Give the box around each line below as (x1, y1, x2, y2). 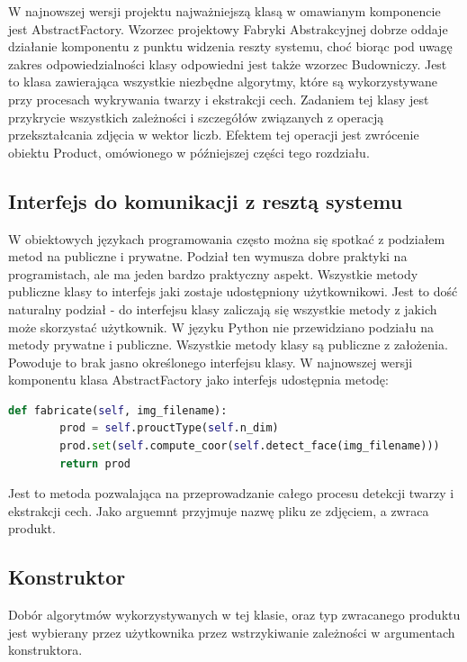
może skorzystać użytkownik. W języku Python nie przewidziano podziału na (8, 317, 434, 336)
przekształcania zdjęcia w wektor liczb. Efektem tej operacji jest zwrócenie (8, 125, 419, 144)
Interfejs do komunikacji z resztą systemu (8, 186, 403, 214)
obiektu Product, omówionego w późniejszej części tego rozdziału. (8, 142, 370, 161)
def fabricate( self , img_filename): (8, 404, 228, 417)
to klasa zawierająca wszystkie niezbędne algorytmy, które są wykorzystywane (8, 72, 437, 91)
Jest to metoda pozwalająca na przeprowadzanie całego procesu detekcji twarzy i (8, 484, 454, 503)
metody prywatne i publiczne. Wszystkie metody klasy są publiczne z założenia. (8, 335, 448, 354)
